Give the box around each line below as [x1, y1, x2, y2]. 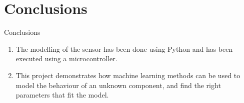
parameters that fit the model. [15, 90, 109, 100]
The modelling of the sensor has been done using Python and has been [15, 43, 233, 54]
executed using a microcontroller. [15, 53, 117, 64]
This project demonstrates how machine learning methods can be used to [15, 70, 240, 80]
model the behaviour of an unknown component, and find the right [15, 80, 221, 90]
